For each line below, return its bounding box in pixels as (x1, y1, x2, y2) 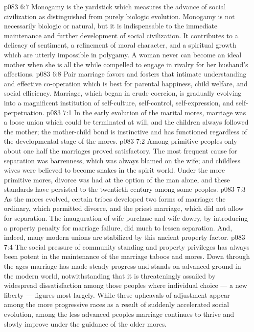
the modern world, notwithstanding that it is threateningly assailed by (4, 270, 216, 281)
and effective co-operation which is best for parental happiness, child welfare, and (4, 78, 248, 88)
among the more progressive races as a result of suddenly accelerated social (4, 299, 229, 309)
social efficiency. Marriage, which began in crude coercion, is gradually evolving (4, 88, 242, 98)
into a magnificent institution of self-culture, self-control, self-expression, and (4, 97, 234, 107)
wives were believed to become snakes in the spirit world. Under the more (4, 165, 225, 175)
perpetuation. (4, 107, 45, 117)
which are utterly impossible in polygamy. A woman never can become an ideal (4, 49, 242, 59)
